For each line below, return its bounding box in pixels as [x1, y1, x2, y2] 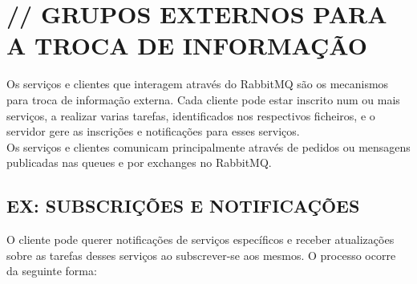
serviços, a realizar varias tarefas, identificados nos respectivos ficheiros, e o [6, 107, 375, 124]
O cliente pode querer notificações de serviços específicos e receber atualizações [6, 231, 395, 248]
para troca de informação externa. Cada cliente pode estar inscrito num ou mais [6, 91, 400, 108]
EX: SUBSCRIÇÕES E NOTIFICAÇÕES [6, 193, 360, 218]
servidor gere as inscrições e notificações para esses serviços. [6, 123, 300, 140]
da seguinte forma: [6, 262, 97, 279]
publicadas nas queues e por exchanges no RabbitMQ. [6, 154, 272, 171]
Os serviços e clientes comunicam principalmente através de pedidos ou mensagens [6, 138, 411, 155]
